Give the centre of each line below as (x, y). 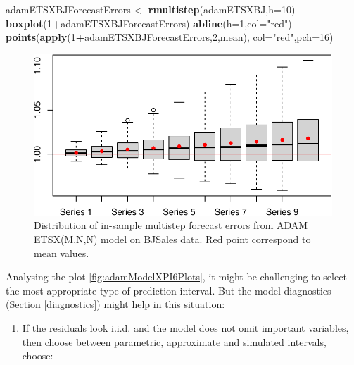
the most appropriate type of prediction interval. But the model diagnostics (169, 290)
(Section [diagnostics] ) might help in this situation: (115, 304)
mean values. (62, 253)
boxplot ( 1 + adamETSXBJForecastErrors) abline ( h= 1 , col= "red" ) (149, 23)
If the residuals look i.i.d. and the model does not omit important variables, (185, 327)
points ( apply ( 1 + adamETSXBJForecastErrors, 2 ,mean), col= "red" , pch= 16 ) (170, 37)
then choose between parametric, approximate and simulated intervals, (174, 341)
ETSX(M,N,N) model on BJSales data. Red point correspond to (172, 239)
